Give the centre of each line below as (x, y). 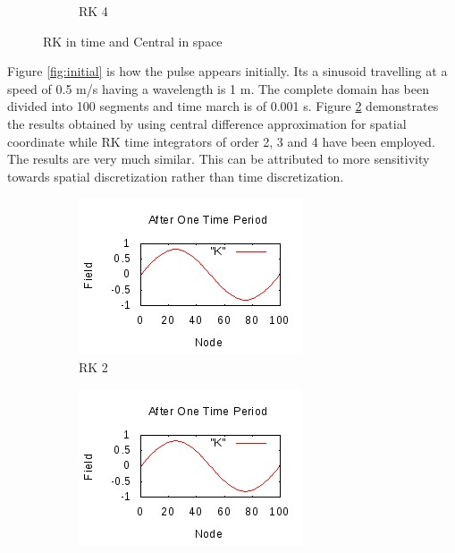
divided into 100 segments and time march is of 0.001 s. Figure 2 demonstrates (223, 106)
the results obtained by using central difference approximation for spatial (207, 123)
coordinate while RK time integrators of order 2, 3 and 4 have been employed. (221, 141)
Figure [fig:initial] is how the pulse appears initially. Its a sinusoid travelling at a (227, 71)
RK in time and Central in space (133, 41)
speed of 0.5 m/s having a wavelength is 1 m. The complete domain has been (218, 88)
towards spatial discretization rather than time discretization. (176, 176)
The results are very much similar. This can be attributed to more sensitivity (219, 159)
